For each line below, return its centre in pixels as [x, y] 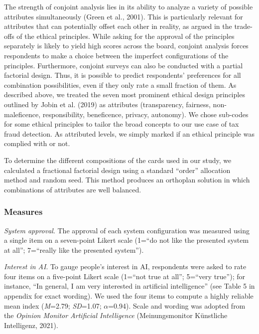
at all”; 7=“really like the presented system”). [74, 250]
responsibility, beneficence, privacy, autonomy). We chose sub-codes [145, 114]
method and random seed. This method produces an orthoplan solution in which [127, 180]
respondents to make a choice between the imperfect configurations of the [116, 55]
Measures [23, 212]
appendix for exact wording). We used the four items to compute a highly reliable [129, 296]
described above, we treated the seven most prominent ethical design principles [125, 94]
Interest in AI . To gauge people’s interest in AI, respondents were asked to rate [125, 266]
